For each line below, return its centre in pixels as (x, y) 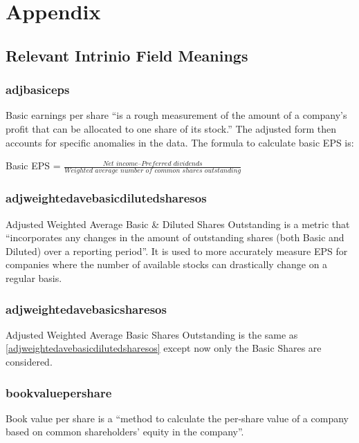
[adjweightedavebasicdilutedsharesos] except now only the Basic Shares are (164, 348)
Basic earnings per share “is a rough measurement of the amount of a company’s (176, 115)
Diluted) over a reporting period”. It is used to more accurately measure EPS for (177, 251)
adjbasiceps (38, 89)
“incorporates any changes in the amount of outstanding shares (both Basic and (175, 237)
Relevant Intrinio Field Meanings (127, 55)
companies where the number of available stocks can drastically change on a (167, 264)
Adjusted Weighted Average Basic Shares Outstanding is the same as (152, 334)
